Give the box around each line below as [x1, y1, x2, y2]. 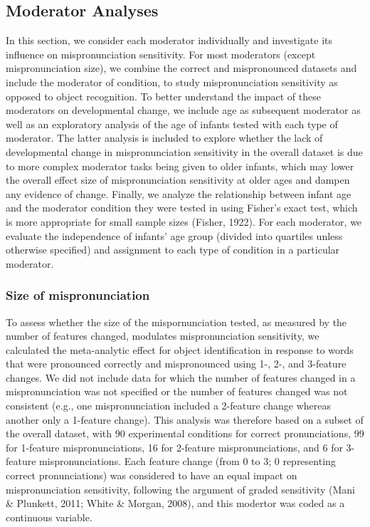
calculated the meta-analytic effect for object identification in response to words [6, 342, 354, 357]
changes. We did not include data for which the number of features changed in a [6, 370, 356, 385]
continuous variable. [6, 509, 92, 524]
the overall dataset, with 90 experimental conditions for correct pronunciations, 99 [6, 426, 364, 441]
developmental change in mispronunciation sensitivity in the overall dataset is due [6, 144, 363, 159]
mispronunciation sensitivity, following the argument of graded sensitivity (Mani [6, 481, 355, 496]
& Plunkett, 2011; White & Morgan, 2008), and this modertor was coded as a [6, 496, 345, 511]
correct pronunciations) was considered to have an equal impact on [6, 468, 297, 483]
